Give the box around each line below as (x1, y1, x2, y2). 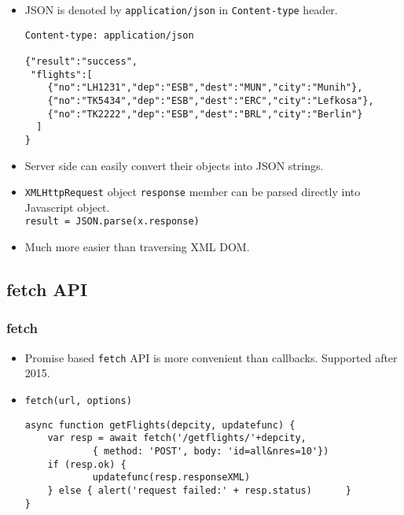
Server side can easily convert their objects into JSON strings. (24, 157, 324, 173)
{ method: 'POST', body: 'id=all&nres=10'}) (92, 445, 329, 457)
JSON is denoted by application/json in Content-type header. (24, 2, 338, 17)
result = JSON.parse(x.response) (24, 216, 200, 228)
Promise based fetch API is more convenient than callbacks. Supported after (24, 349, 398, 365)
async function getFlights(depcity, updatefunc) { (24, 419, 296, 431)
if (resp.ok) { (47, 458, 127, 470)
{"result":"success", (24, 55, 138, 67)
